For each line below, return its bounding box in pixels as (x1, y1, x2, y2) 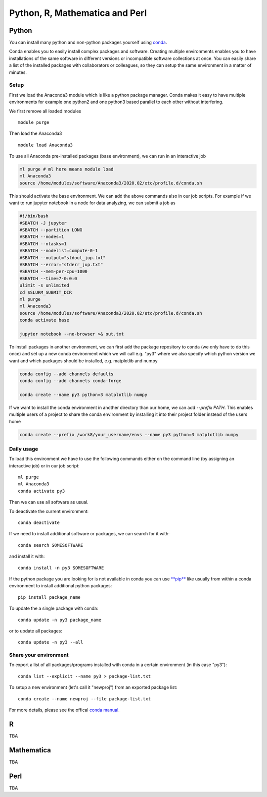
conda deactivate (18, 520, 60, 525)
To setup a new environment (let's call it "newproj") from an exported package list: (9, 684, 178, 690)
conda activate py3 (18, 488, 65, 494)
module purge (18, 119, 49, 125)
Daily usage (9, 445, 38, 452)
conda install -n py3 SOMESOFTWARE (18, 565, 104, 570)
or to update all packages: (9, 627, 63, 634)
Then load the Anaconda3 (9, 130, 62, 136)
